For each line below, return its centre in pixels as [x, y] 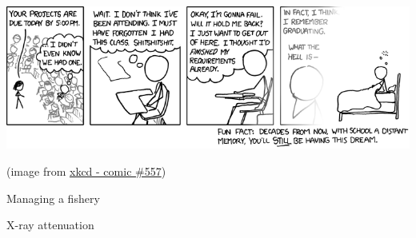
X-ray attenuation [50, 225]
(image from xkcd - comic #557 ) [86, 171]
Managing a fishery [53, 198]
